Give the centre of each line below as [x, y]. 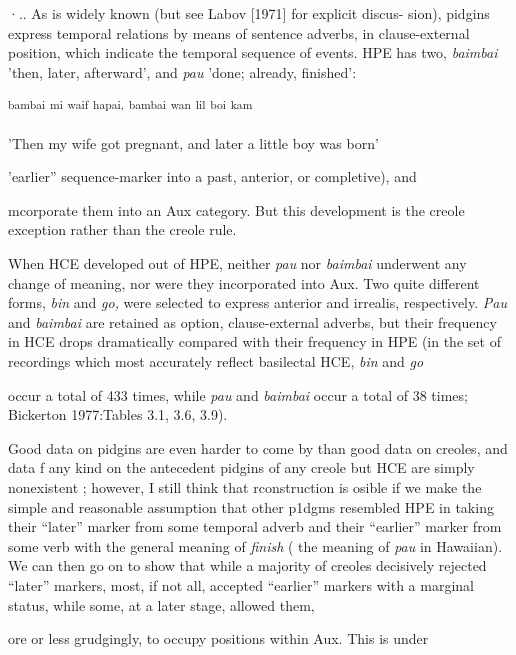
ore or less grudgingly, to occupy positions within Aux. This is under [218, 638]
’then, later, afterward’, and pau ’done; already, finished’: [182, 71]
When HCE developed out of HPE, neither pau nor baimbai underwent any [237, 263]
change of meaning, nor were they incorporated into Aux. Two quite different [244, 282]
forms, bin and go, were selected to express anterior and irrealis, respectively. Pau [257, 302]
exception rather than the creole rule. [122, 229]
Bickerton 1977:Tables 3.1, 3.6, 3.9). [118, 414]
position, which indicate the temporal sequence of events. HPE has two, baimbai [253, 52]
